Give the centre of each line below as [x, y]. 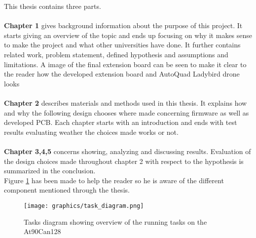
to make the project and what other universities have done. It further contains [122, 45]
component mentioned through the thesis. [67, 190]
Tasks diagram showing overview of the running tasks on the [115, 221]
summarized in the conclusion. [50, 171]
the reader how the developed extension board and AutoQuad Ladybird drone [122, 74]
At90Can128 [42, 231]
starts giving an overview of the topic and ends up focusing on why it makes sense [128, 35]
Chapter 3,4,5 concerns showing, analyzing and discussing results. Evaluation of [128, 151]
